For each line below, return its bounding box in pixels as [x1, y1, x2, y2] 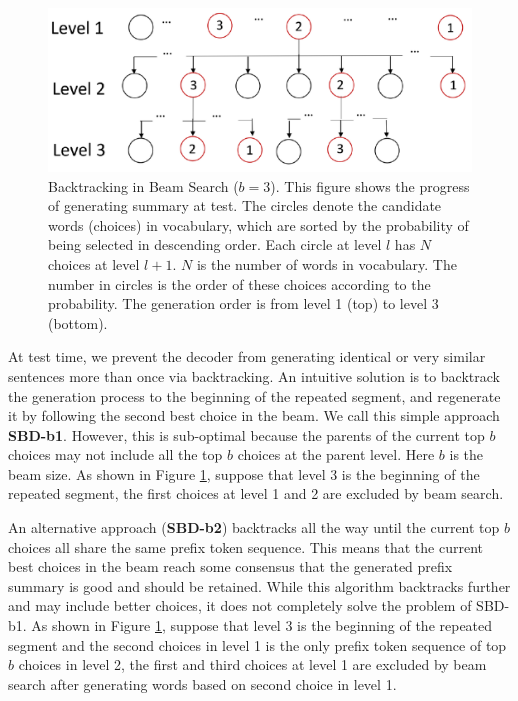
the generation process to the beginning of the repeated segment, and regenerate [8, 385, 501, 406]
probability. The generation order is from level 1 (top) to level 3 [48, 293, 439, 314]
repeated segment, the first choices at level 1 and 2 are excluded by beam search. [8, 483, 504, 504]
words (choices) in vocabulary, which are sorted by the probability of [48, 214, 469, 235]
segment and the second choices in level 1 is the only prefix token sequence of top [8, 634, 507, 655]
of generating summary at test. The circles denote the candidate [48, 195, 442, 216]
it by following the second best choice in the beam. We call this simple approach [8, 405, 500, 426]
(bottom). [48, 312, 108, 333]
